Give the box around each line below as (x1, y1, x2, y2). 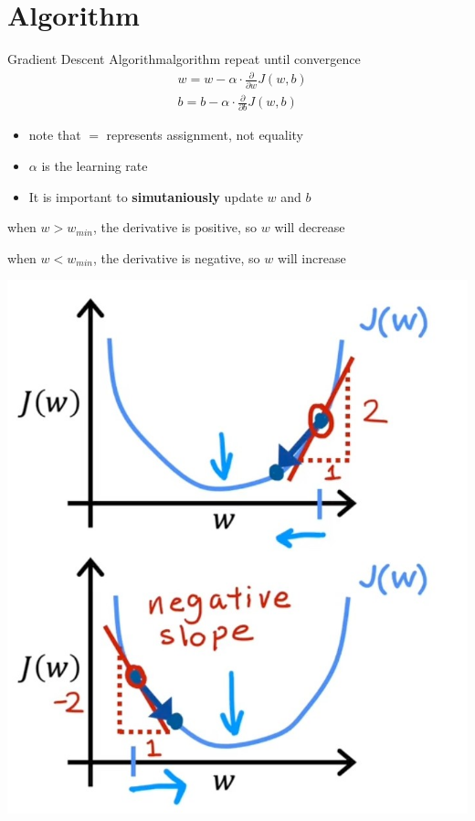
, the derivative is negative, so (92, 248, 260, 267)
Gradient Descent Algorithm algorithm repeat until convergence (7, 49, 361, 69)
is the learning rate (41, 156, 148, 176)
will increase (277, 248, 346, 267)
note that (28, 125, 81, 144)
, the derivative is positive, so (92, 218, 258, 237)
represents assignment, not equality (106, 125, 303, 144)
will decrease (274, 218, 345, 237)
